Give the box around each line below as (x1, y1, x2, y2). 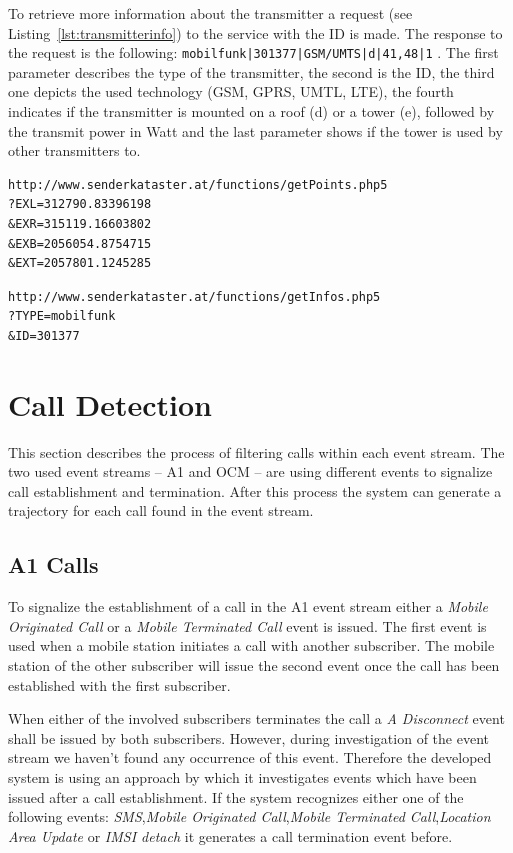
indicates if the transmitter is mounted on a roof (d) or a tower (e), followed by (8, 101, 495, 122)
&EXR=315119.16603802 (8, 217, 152, 231)
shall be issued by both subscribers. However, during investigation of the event (8, 727, 489, 748)
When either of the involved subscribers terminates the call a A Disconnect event (8, 708, 505, 729)
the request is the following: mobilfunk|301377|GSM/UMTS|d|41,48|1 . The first (8, 42, 499, 63)
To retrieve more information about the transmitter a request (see (8, 3, 413, 23)
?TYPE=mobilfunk (8, 309, 116, 324)
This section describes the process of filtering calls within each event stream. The (8, 441, 505, 462)
